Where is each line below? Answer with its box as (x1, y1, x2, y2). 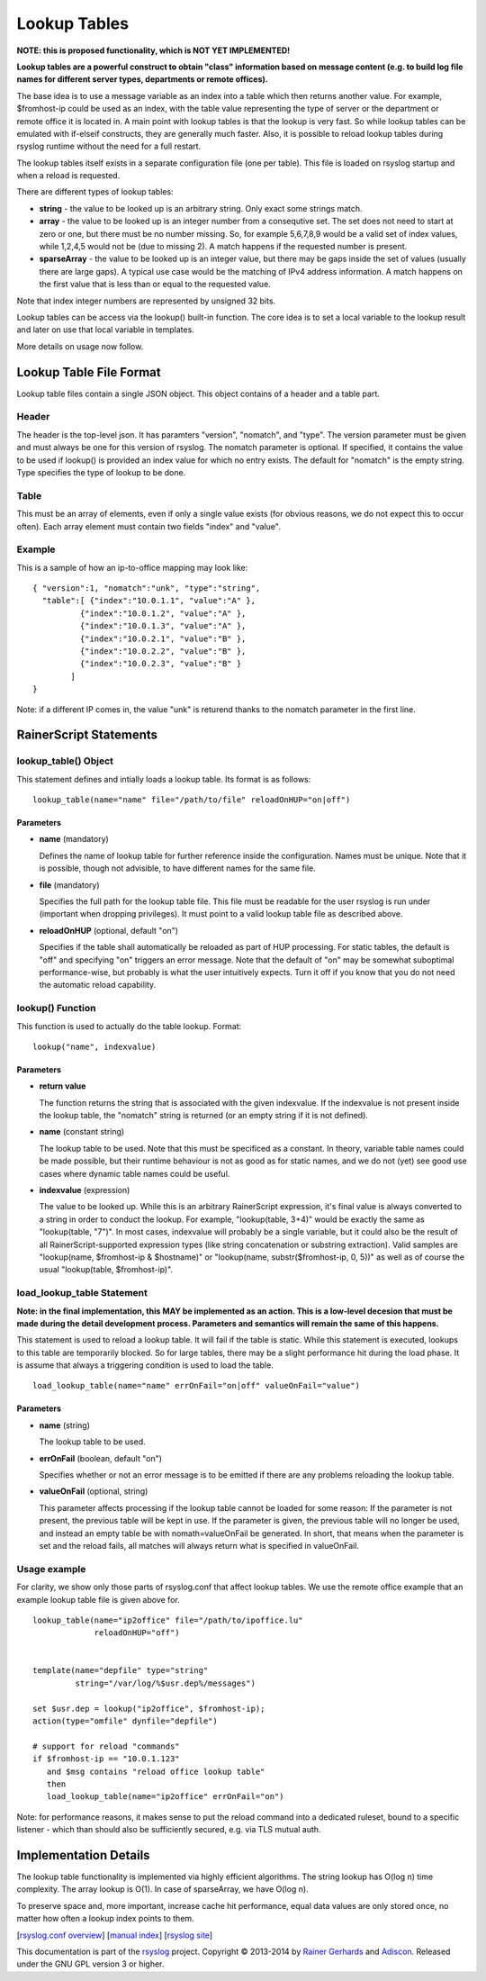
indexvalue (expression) (39, 1185, 130, 1196)
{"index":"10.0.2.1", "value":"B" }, (79, 633, 247, 644)
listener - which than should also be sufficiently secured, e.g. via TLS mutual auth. (16, 1824, 321, 1835)
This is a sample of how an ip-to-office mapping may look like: (16, 562, 248, 573)
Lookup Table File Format (16, 365, 161, 380)
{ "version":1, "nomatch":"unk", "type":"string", (32, 583, 261, 593)
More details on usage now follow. (16, 340, 144, 351)
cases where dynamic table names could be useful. (39, 1168, 230, 1179)
